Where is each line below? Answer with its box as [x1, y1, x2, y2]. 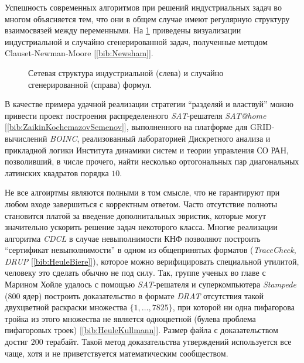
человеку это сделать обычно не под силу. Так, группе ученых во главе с [5, 266, 266, 279]
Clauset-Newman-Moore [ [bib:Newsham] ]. [5, 47, 153, 59]
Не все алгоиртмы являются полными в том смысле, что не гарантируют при [5, 186, 280, 198]
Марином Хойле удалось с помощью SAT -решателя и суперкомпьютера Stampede [5, 278, 296, 290]
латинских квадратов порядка [5, 166, 109, 179]
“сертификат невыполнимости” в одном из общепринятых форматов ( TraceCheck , [5, 244, 296, 256]
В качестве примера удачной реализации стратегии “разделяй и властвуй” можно [5, 98, 293, 110]
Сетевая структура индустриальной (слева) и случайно [28, 66, 224, 78]
